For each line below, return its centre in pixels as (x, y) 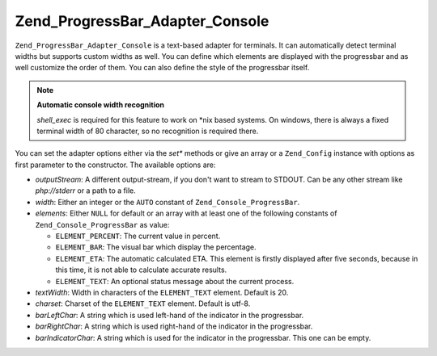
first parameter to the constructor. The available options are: (115, 165)
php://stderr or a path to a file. (86, 191)
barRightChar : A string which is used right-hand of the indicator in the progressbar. (174, 326)
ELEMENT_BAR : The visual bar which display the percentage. (156, 247)
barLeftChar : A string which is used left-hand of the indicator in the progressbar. (170, 315)
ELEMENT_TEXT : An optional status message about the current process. (175, 281)
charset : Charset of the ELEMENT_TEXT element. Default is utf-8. (143, 304)
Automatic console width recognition (101, 105)
